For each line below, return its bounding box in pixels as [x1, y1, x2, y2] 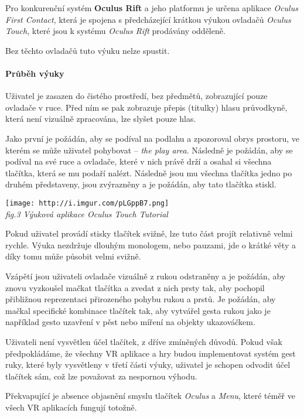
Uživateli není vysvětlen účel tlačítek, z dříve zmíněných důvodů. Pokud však [5, 335, 282, 347]
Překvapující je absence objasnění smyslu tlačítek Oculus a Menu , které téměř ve [5, 389, 295, 402]
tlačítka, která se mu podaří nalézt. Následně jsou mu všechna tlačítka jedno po [5, 166, 292, 179]
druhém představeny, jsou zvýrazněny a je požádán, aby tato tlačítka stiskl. [5, 178, 276, 190]
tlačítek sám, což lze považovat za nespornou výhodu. [5, 370, 197, 382]
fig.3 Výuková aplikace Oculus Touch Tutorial [5, 207, 168, 220]
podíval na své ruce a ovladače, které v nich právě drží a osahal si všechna [5, 155, 272, 168]
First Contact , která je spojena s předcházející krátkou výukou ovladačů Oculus [5, 13, 291, 25]
